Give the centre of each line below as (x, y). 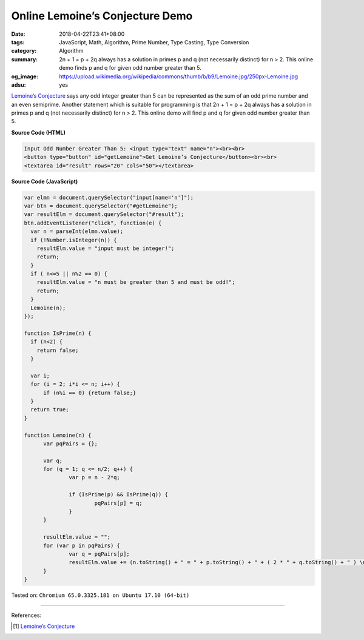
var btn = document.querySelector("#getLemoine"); (101, 206)
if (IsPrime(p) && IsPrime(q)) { (118, 495)
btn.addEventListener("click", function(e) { (93, 223)
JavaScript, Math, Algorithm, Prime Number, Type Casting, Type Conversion (154, 42)
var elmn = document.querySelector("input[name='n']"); (109, 197)
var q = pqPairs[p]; (99, 554)
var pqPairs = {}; (71, 443)
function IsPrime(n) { (58, 333)
